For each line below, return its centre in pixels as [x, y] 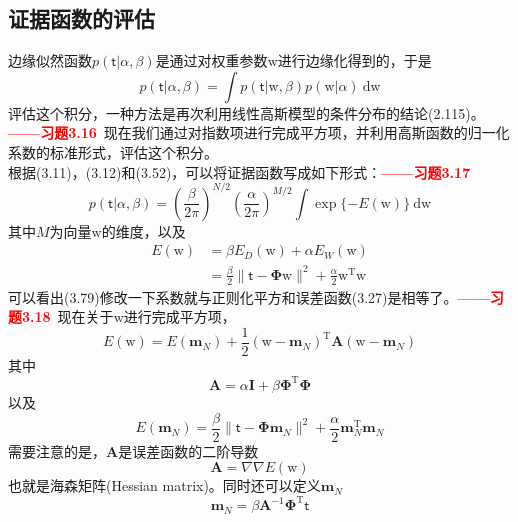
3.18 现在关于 [67, 316]
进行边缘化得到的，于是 [354, 60]
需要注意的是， [57, 450]
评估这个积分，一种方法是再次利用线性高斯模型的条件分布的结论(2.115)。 [246, 112]
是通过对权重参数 [211, 60]
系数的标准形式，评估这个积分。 [113, 151]
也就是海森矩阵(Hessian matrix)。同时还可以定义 [164, 485]
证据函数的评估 [81, 18]
